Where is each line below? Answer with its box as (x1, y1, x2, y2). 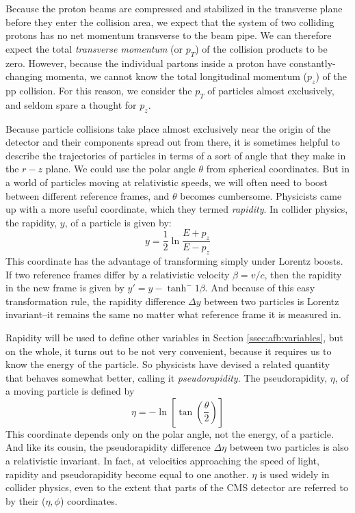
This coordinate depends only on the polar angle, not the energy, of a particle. (5, 426, 334, 440)
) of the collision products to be (195, 41, 328, 55)
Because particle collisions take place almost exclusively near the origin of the (5, 121, 331, 135)
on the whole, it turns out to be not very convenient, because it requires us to (5, 343, 332, 358)
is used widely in (259, 466, 330, 481)
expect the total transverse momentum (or (5, 41, 183, 55)
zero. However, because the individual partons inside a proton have (5, 55, 287, 70)
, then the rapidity (264, 267, 342, 281)
